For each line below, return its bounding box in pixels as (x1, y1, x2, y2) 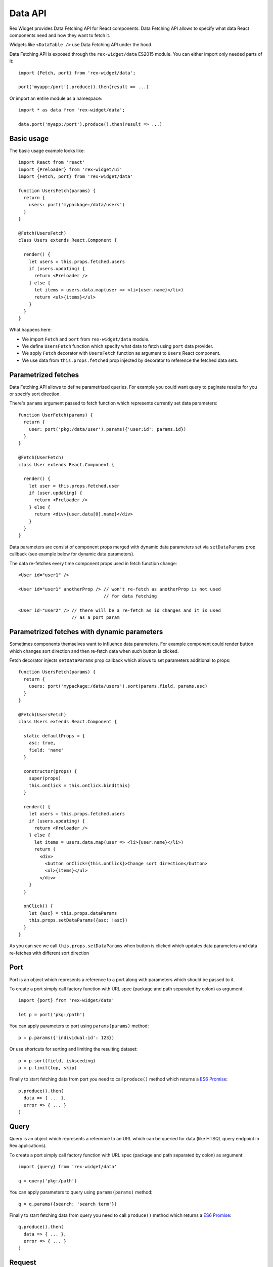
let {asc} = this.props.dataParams (28, 910, 117, 916)
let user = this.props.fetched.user (28, 483, 120, 489)
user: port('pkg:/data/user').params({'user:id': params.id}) (28, 426, 187, 432)
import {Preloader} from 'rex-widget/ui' (18, 166, 122, 172)
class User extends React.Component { (18, 462, 115, 467)
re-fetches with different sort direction (9, 950, 89, 956)
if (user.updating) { (28, 490, 83, 496)
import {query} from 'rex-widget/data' (18, 1164, 117, 1170)
